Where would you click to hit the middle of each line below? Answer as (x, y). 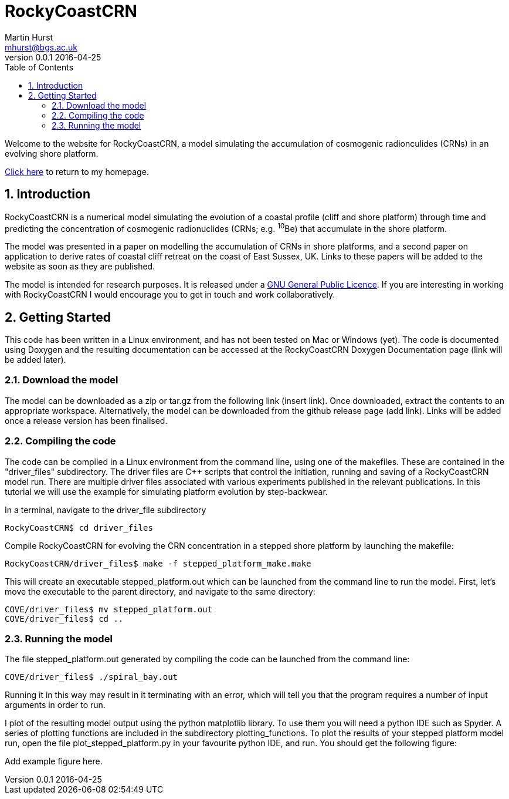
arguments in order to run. (55, 705)
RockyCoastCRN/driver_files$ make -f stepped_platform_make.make (158, 563)
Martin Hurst (29, 37)
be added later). (35, 360)
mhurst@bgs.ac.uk (41, 47)
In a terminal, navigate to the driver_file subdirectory (106, 510)
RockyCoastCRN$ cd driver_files (79, 527)
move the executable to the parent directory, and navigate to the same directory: (160, 591)
